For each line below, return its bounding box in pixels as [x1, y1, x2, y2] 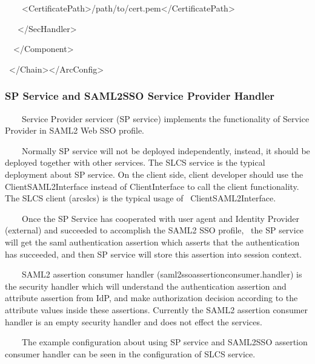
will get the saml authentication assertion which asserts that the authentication [5, 235, 300, 248]
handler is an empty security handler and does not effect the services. [5, 315, 262, 328]
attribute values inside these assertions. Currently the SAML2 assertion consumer [5, 303, 308, 316]
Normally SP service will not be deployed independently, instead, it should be [21, 144, 310, 157]
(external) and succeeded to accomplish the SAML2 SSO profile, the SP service [5, 224, 304, 236]
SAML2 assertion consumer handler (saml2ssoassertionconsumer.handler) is [21, 268, 302, 281]
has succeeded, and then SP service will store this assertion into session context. [5, 247, 302, 260]
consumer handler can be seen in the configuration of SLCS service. [5, 347, 256, 360]
